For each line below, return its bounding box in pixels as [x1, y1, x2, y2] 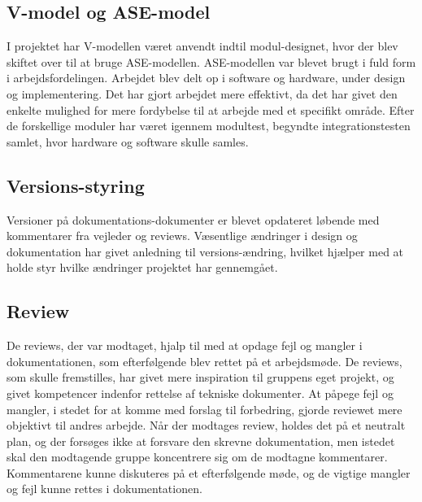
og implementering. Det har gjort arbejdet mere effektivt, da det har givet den [7, 85, 398, 102]
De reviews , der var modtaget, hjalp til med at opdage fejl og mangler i [7, 337, 363, 354]
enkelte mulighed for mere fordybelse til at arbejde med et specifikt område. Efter [7, 101, 415, 118]
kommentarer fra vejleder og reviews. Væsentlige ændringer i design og [7, 227, 358, 244]
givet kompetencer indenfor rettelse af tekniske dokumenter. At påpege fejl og [7, 384, 394, 401]
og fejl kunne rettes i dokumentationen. [7, 480, 202, 497]
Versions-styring [7, 172, 145, 198]
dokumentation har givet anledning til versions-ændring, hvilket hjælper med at [7, 242, 404, 260]
